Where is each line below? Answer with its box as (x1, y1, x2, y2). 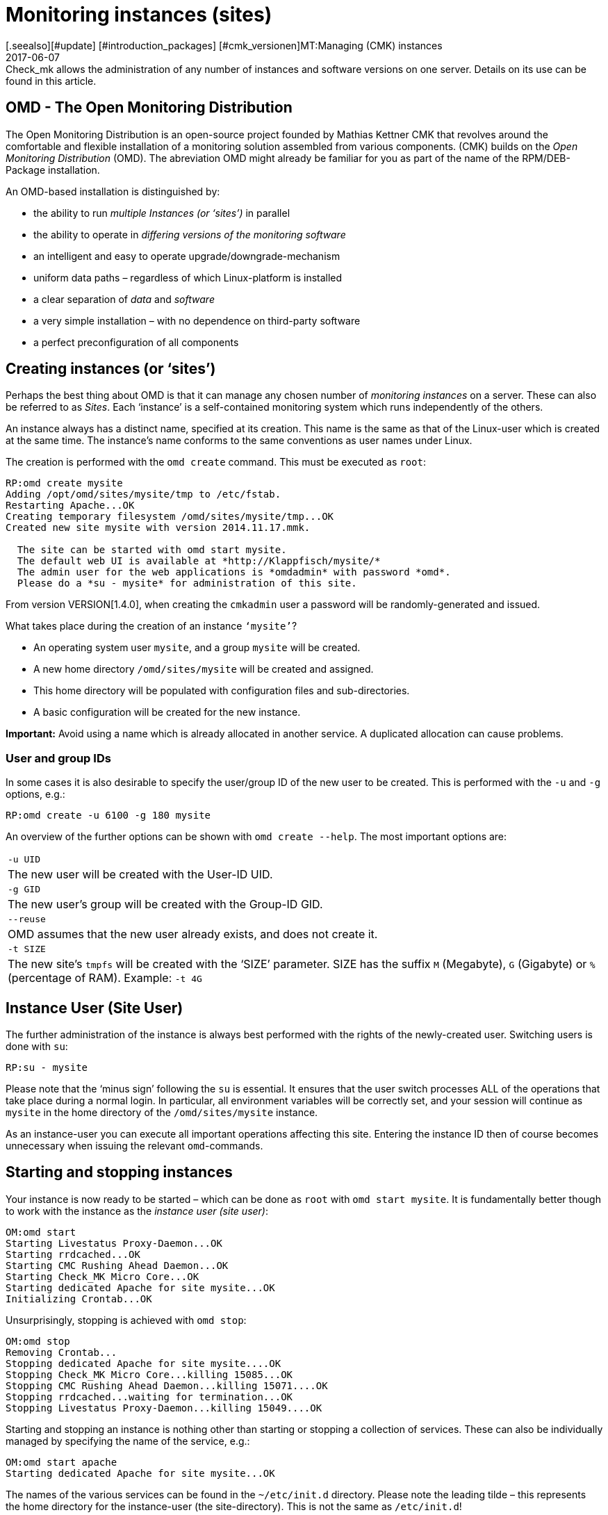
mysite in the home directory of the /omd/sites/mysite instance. (6, 1106, 318, 1119)
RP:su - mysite (6, 1062, 88, 1074)
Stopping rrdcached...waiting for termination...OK (6, 1391, 293, 1402)
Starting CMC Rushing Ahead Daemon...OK (6, 1259, 229, 1271)
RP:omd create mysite (6, 477, 123, 489)
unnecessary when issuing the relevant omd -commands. (6, 1140, 263, 1152)
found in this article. (6, 74, 97, 87)
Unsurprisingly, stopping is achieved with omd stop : (6, 1313, 247, 1326)
